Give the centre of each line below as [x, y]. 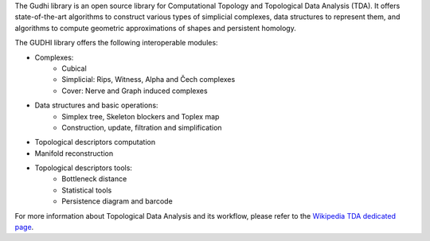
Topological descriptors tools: [84, 168]
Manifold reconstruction [74, 153]
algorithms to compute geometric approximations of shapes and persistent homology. [155, 28]
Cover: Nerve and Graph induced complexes [135, 91]
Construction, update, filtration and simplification [142, 127]
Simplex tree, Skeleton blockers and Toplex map [141, 116]
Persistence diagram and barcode [117, 201]
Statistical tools [87, 190]
